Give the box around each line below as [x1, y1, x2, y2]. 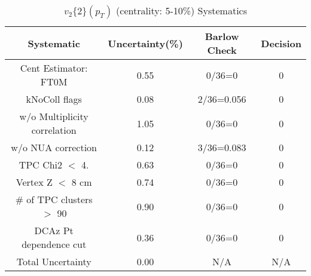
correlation [31, 123, 77, 137]
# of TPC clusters [15, 192, 93, 206]
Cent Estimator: [20, 61, 88, 75]
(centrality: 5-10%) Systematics [116, 4, 247, 17]
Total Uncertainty [16, 254, 92, 268]
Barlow [205, 29, 239, 43]
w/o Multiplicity [19, 109, 89, 123]
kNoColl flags [26, 92, 82, 106]
